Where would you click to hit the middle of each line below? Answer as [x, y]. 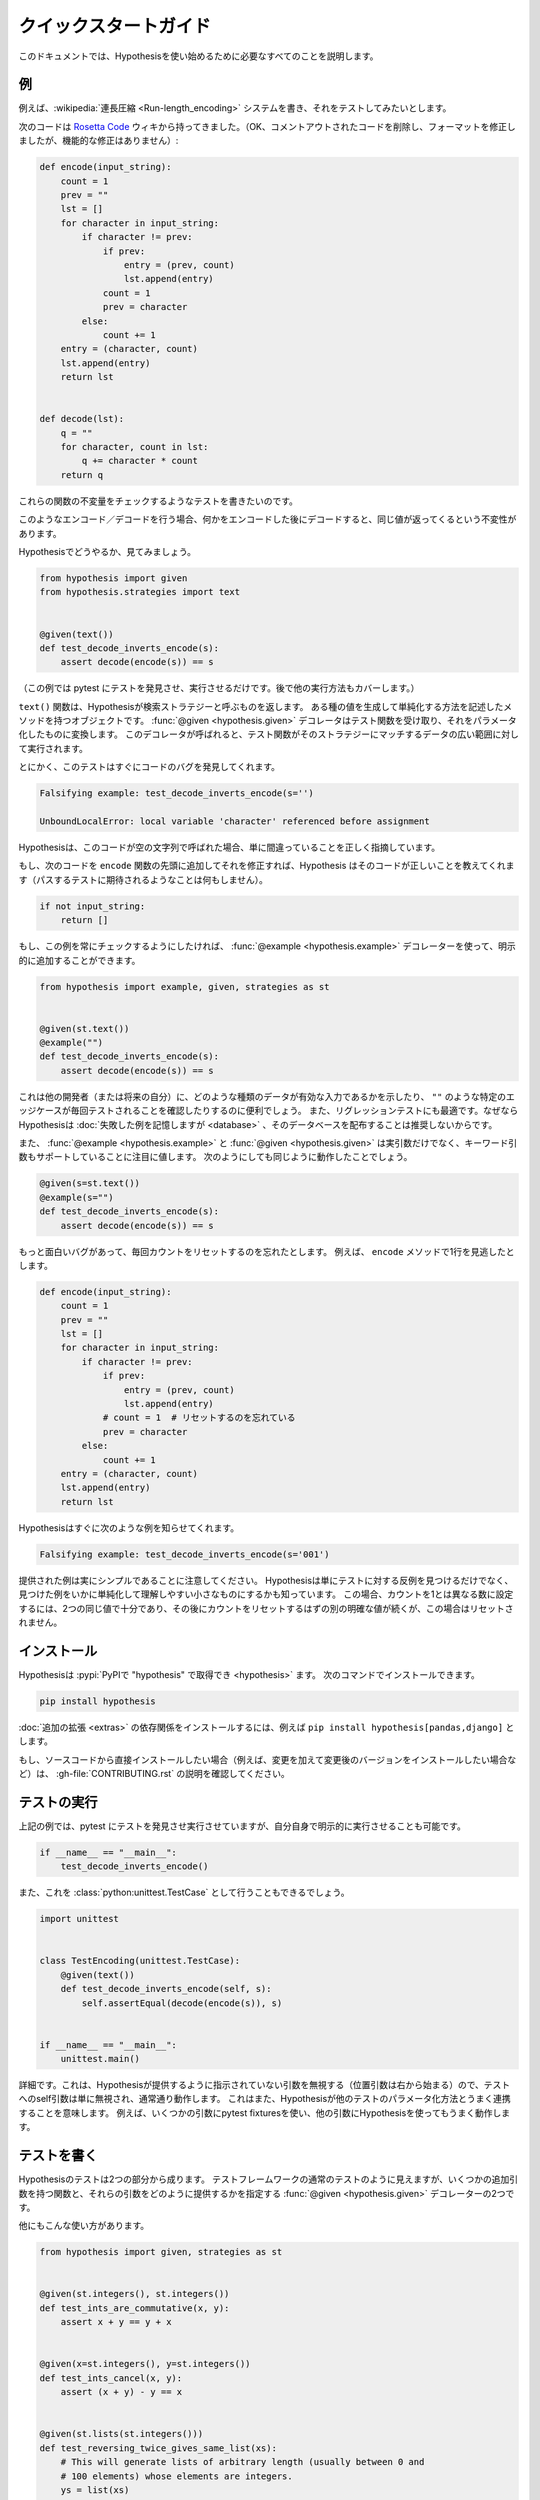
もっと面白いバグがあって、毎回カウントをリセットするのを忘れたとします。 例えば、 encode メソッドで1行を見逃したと [266, 1251]
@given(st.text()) [84, 1028]
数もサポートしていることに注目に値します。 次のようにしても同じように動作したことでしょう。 [215, 1157]
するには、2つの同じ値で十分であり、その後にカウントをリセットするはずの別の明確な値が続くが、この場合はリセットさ [266, 1608]
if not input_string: [92, 906]
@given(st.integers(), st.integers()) [134, 2294]
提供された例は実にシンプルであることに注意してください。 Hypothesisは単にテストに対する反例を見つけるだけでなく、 [266, 1580]
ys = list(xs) [95, 2489]
